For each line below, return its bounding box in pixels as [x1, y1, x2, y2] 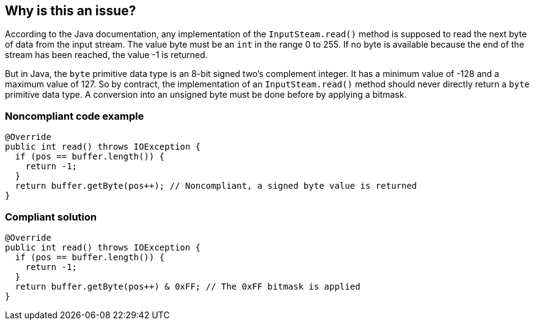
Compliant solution [5, 210, 97, 223]
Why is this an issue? [5, 3, 136, 18]
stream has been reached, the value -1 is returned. [5, 49, 208, 60]
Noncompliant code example [5, 109, 144, 122]
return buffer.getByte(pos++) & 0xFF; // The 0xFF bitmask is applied [15, 281, 360, 291]
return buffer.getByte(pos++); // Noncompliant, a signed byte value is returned [15, 181, 417, 191]
